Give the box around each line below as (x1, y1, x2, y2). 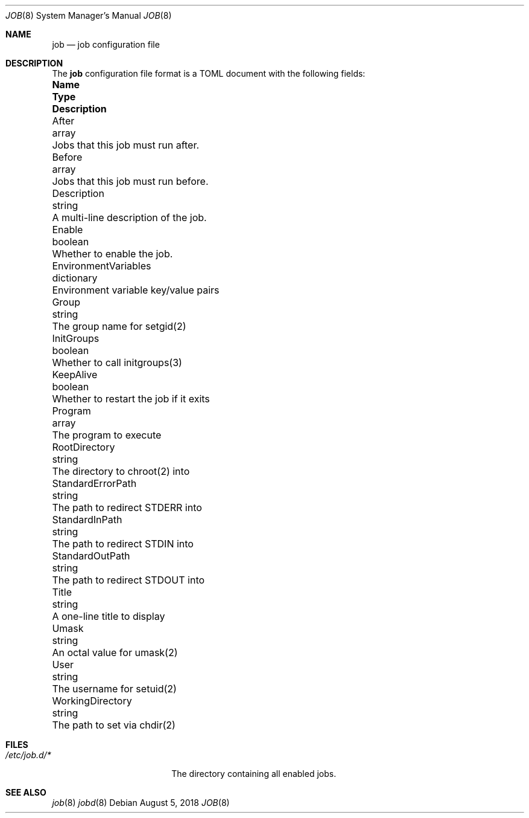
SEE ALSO (5, 787, 46, 797)
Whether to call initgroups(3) (52, 356, 182, 369)
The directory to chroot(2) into (52, 465, 190, 477)
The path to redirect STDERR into (52, 501, 202, 514)
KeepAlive (52, 369, 98, 381)
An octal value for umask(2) (52, 646, 178, 659)
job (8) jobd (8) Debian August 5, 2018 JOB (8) (52, 797, 230, 808)
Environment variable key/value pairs (52, 284, 220, 296)
